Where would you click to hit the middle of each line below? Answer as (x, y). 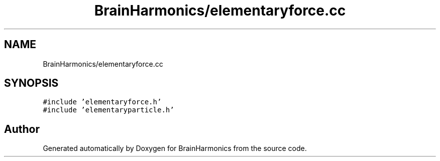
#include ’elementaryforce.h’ (102, 102)
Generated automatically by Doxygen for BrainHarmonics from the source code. (175, 148)
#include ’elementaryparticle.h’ (108, 110)
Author (22, 129)
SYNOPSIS (31, 83)
